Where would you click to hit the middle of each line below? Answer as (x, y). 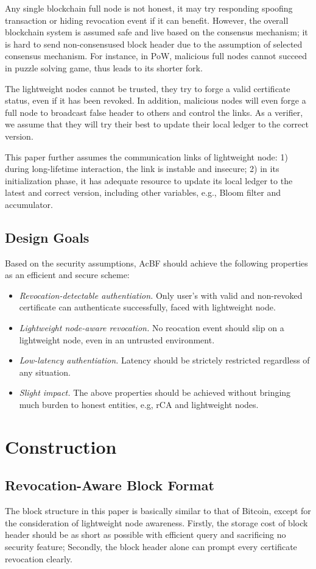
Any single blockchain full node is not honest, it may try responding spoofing (149, 8)
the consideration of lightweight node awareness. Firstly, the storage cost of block (156, 522)
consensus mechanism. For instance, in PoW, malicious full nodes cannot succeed (156, 56)
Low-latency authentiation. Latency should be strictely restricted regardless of (164, 360)
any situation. (45, 372)
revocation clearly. (39, 558)
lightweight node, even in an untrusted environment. (117, 339)
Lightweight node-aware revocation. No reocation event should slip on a (152, 328)
